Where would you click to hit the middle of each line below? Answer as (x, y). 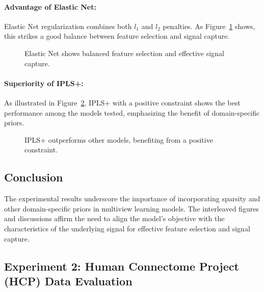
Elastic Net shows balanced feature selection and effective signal (124, 53)
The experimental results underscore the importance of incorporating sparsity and (132, 198)
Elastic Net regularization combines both (68, 26)
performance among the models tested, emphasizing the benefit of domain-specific (132, 112)
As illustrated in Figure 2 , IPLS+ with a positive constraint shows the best (122, 102)
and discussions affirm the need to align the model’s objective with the (114, 218)
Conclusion (34, 177)
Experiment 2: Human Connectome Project (122, 266)
